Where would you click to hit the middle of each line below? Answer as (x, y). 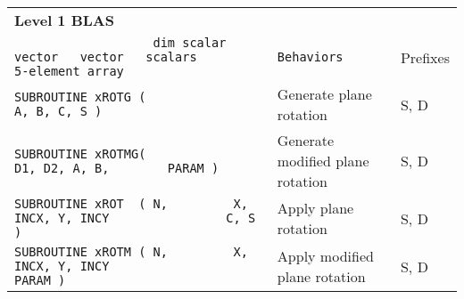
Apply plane (315, 208)
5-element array (69, 71)
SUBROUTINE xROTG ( (80, 97)
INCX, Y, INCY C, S (135, 218)
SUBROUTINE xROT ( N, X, (131, 204)
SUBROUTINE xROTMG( (80, 154)
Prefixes (425, 57)
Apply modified (325, 256)
